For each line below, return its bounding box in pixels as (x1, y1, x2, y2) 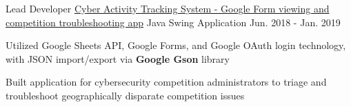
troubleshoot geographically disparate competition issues (6, 88, 245, 102)
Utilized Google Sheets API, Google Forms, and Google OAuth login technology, (6, 38, 346, 52)
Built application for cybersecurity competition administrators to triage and (6, 75, 327, 89)
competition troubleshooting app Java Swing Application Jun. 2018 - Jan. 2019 (6, 14, 341, 29)
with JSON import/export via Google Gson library (6, 51, 230, 66)
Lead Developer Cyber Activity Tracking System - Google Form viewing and (6, 1, 330, 15)
